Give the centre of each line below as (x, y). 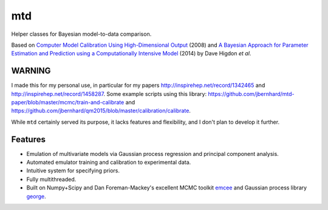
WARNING (31, 71)
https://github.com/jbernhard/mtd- (251, 93)
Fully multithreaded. (51, 179)
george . (36, 196)
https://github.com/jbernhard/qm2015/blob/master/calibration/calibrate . (101, 111)
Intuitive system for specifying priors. (73, 171)
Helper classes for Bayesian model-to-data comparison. (81, 34)
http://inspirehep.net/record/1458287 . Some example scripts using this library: (109, 93)
